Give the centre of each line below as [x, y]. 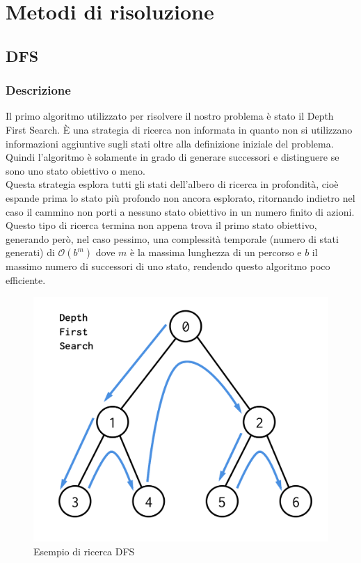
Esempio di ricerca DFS [84, 551]
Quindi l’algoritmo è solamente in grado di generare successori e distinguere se [173, 157]
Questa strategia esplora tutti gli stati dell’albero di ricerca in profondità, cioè [172, 184]
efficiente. [26, 279]
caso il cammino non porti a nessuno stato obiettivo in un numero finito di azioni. [180, 211]
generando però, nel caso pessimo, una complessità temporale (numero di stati [172, 238]
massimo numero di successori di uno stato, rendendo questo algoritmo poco [168, 266]
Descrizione [38, 90]
